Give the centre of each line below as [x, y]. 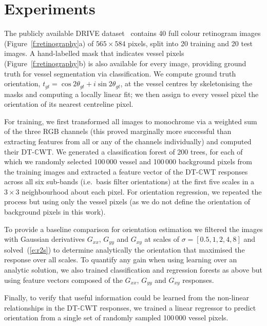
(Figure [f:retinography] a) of [49, 43]
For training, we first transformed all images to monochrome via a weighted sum [131, 121]
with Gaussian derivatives [45, 239]
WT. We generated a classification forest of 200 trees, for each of [141, 151]
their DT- [19, 151]
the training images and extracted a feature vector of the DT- [101, 171]
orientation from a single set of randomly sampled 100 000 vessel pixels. [116, 318]
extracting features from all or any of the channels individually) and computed [128, 141]
